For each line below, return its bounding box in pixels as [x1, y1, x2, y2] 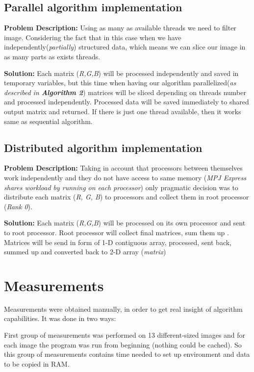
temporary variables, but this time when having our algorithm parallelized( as [4, 77, 236, 88]
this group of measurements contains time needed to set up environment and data [4, 349, 250, 359]
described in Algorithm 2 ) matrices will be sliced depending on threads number [4, 87, 246, 97]
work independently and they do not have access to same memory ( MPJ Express [4, 172, 246, 182]
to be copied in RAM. [4, 358, 70, 369]
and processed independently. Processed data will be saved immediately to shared [4, 97, 249, 107]
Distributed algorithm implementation [4, 140, 203, 155]
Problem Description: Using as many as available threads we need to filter [4, 23, 236, 33]
